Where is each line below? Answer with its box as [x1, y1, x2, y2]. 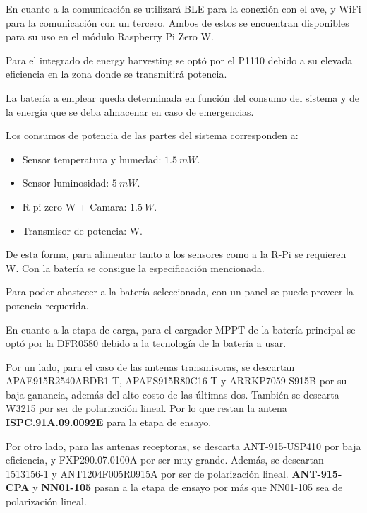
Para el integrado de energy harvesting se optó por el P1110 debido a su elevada [6, 52, 353, 67]
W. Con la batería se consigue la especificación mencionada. [6, 260, 265, 275]
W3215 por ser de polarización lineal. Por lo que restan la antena [6, 401, 287, 415]
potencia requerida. [6, 297, 89, 312]
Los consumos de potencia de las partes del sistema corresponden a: [6, 128, 299, 143]
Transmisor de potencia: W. [22, 223, 143, 237]
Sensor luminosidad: [22, 175, 109, 190]
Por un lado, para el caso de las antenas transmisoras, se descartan [6, 359, 295, 374]
